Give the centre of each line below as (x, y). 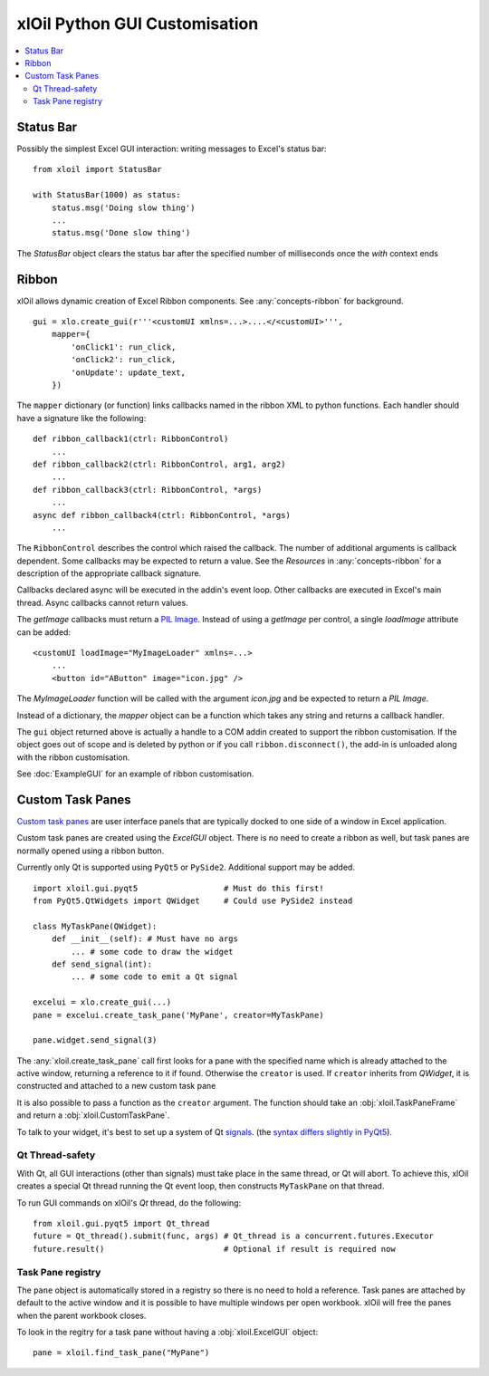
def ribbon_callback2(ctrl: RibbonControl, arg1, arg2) (159, 464)
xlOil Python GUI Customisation (138, 24)
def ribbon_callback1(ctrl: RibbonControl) (131, 439)
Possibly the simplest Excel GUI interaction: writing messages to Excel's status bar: (172, 149)
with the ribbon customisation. (73, 757)
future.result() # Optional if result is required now (214, 1249)
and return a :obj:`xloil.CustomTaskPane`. (93, 1115)
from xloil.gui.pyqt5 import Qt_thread (121, 1223)
